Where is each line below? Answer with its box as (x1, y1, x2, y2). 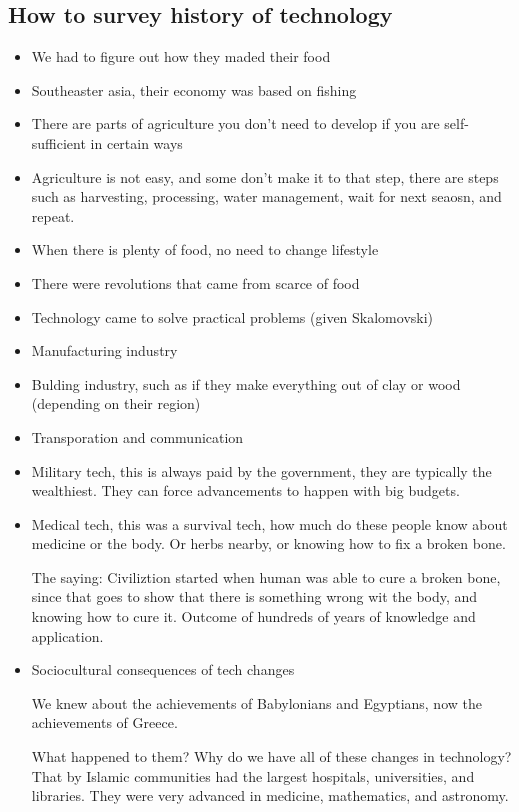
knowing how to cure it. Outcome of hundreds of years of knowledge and (31, 606, 476, 627)
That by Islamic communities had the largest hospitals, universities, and (31, 765, 475, 786)
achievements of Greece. (31, 712, 178, 733)
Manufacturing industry (31, 340, 178, 361)
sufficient (31, 132, 86, 153)
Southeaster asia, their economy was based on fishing (31, 79, 357, 100)
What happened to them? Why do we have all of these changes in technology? (31, 746, 512, 767)
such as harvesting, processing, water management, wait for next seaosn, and (31, 186, 502, 207)
